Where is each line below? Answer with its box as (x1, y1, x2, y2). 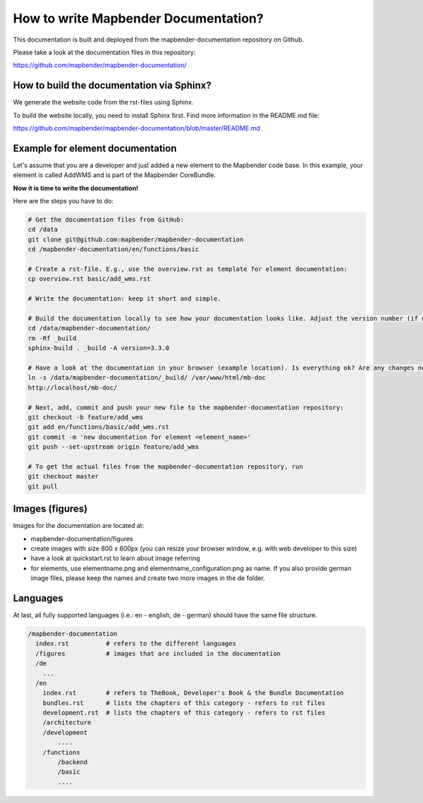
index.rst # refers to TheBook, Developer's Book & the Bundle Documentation (42, 689, 345, 697)
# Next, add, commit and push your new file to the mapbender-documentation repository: (27, 403, 345, 411)
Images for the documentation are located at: (13, 521, 145, 530)
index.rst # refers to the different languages (35, 639, 236, 648)
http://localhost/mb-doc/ (27, 383, 118, 392)
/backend (57, 759, 88, 766)
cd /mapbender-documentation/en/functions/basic (27, 246, 200, 253)
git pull (27, 482, 59, 490)
